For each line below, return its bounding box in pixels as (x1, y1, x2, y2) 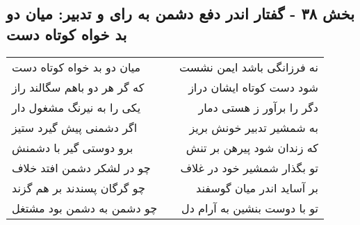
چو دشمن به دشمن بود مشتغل (12, 199, 158, 216)
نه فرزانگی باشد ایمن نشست (179, 58, 318, 75)
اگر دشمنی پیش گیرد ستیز (12, 119, 138, 135)
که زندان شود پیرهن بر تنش (186, 139, 318, 156)
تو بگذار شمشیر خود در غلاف (180, 159, 318, 176)
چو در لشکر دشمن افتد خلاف (12, 159, 151, 176)
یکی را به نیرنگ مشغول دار (12, 99, 141, 115)
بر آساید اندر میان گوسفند (196, 179, 318, 196)
